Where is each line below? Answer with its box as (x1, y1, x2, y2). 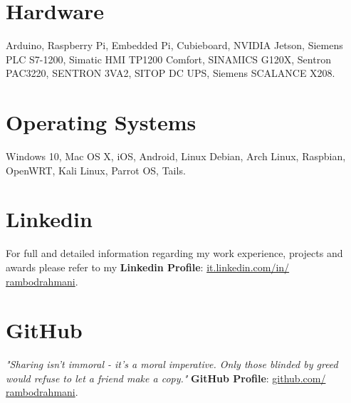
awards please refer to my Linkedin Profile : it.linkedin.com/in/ (6, 259, 290, 274)
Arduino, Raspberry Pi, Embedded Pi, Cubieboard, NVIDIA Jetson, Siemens (6, 38, 343, 53)
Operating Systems (6, 108, 197, 137)
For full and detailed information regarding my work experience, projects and (6, 246, 343, 261)
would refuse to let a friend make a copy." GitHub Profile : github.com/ (6, 370, 326, 385)
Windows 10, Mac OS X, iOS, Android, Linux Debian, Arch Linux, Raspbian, (6, 149, 346, 164)
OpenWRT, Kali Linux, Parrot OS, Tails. (6, 162, 186, 177)
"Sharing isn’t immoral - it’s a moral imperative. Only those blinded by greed (6, 357, 338, 372)
